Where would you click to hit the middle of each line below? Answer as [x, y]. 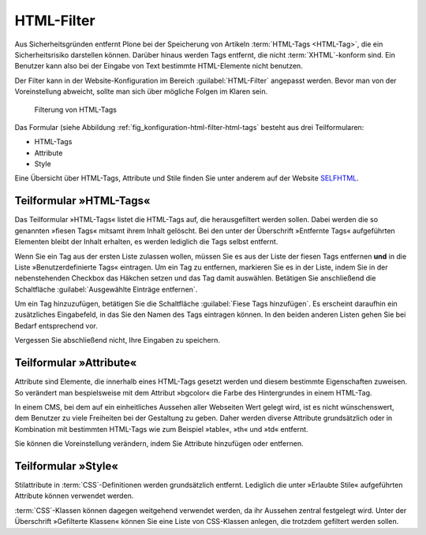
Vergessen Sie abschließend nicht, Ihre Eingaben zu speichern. [117, 340]
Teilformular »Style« [66, 466]
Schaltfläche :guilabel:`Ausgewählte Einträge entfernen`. [106, 289]
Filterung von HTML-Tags [76, 110]
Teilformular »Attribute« [76, 363]
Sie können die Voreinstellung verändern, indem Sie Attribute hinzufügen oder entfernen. [159, 444]
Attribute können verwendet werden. [74, 496]
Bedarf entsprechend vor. [56, 325]
